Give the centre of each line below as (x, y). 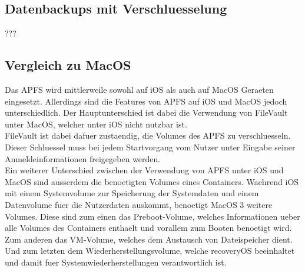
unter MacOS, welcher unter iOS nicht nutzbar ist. (96, 124)
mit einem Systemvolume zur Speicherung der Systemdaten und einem (132, 193)
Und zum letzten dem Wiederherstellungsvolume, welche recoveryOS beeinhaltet (150, 251)
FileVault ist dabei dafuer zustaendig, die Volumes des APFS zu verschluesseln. (148, 135)
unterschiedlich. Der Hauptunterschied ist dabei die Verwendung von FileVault (146, 113)
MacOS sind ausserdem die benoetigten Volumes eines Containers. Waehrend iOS (152, 181)
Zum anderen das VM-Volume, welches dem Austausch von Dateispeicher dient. (149, 239)
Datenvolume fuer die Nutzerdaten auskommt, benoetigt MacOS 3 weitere (139, 204)
